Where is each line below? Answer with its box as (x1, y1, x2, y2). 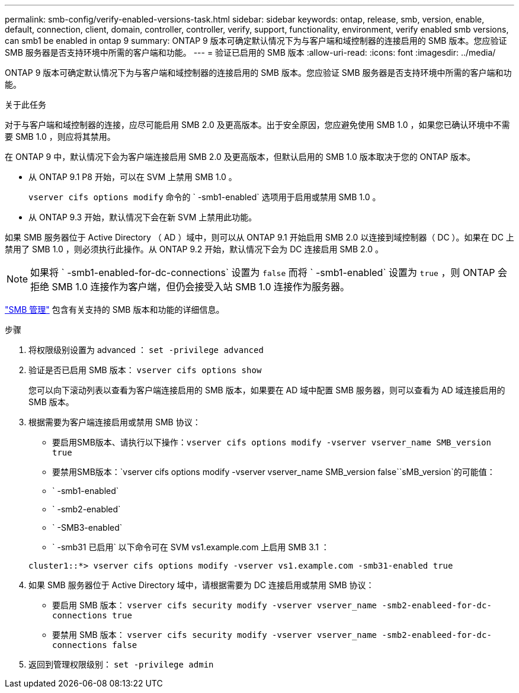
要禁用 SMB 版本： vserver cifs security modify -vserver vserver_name (52, 630, 377, 640)
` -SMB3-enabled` (52, 522, 123, 532)
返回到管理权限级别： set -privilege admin (28, 659, 214, 669)
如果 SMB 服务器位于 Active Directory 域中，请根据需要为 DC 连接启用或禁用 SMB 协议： (28, 580, 374, 590)
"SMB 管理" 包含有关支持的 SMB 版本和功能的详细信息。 (5, 304, 225, 315)
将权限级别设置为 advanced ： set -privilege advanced (28, 345, 264, 355)
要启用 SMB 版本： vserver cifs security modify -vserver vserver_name (52, 600, 377, 610)
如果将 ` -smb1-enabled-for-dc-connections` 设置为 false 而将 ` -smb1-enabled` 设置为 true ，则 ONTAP (30, 267, 495, 278)
